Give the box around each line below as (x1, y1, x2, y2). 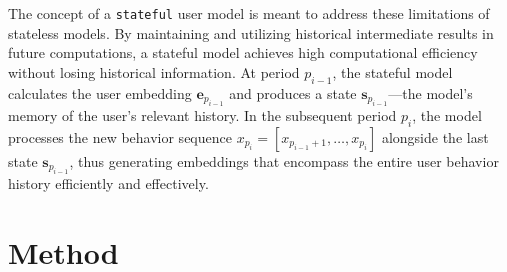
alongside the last (381, 126, 489, 147)
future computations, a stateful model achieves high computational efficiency (8, 42, 478, 63)
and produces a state (229, 82, 357, 103)
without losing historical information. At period (8, 61, 300, 82)
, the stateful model (332, 61, 453, 82)
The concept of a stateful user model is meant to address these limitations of (8, 3, 490, 23)
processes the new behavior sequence (8, 126, 232, 147)
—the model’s (388, 82, 473, 103)
